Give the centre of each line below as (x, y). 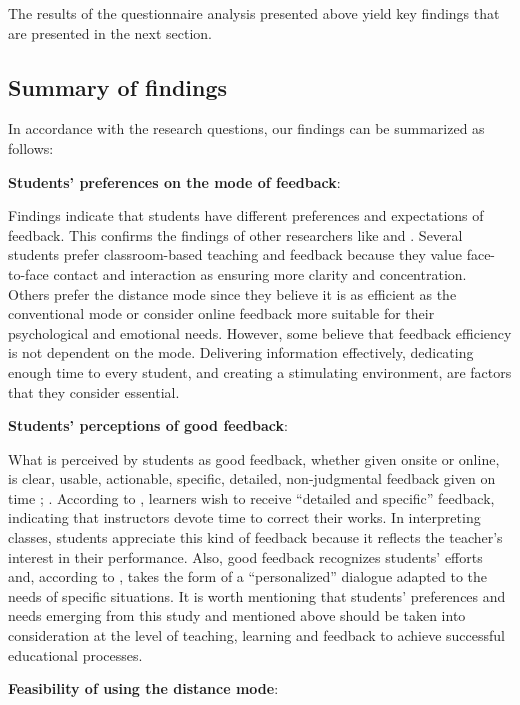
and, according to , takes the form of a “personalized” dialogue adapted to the (248, 576)
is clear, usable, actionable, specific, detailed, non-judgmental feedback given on (252, 478)
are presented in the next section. (110, 32)
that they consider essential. (94, 391)
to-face (28, 273)
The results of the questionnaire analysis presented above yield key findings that (254, 13)
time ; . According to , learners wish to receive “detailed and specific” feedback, (251, 497)
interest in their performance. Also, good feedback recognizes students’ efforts (245, 556)
